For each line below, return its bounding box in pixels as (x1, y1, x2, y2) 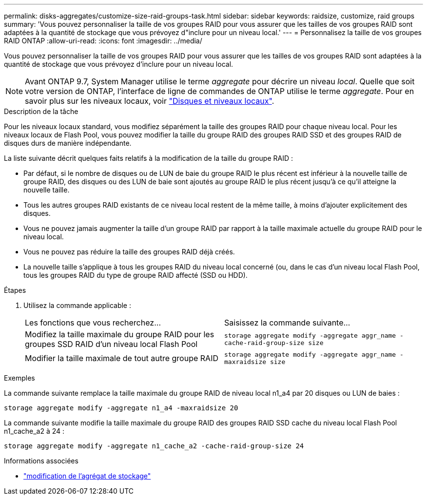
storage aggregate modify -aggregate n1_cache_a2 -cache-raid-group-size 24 (4, 442, 304, 450)
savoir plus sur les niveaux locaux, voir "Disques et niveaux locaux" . (25, 96, 274, 106)
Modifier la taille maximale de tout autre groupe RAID (25, 353, 218, 363)
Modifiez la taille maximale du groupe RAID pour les (25, 329, 214, 339)
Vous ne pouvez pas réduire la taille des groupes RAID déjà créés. (23, 248, 235, 256)
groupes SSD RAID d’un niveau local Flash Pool (25, 339, 198, 349)
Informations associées (4, 457, 78, 465)
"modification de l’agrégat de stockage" (23, 472, 151, 480)
